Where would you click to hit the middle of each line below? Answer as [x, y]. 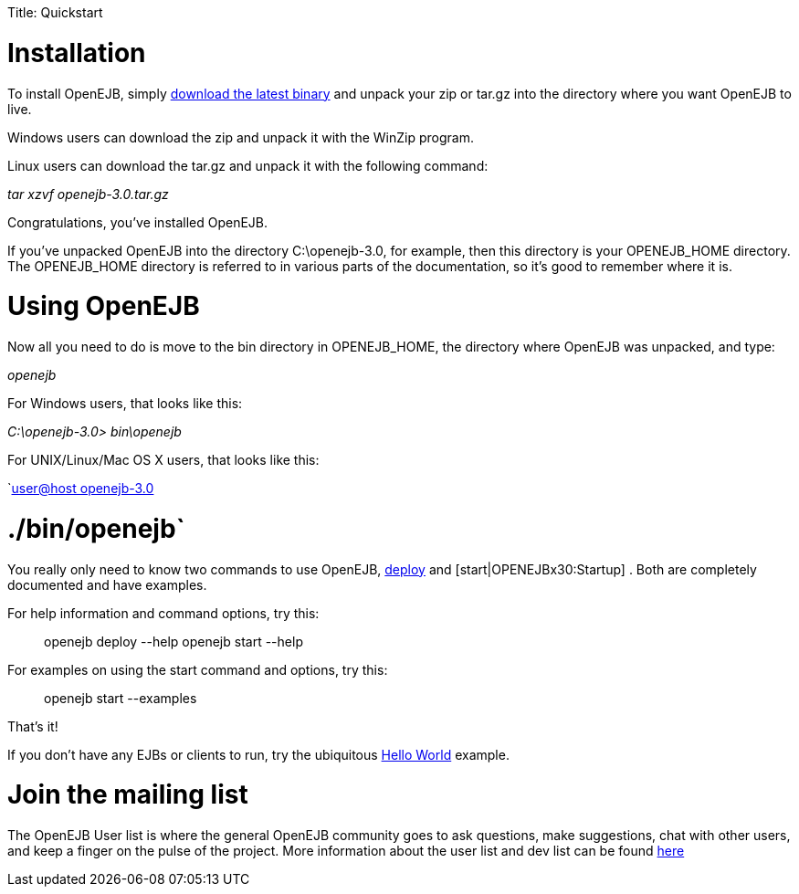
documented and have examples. [107, 584]
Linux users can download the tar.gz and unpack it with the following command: [248, 165]
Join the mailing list [128, 795]
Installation [77, 53]
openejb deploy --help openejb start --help [173, 641]
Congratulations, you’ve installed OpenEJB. [138, 222]
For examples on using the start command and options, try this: [198, 669]
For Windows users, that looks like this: [125, 403]
